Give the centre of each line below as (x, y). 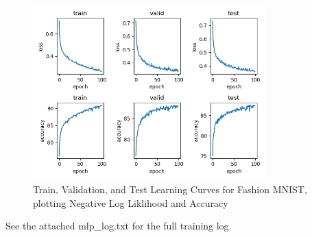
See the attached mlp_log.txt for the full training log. (119, 226)
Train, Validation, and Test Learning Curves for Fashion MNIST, (170, 189)
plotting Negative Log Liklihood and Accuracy (131, 202)
